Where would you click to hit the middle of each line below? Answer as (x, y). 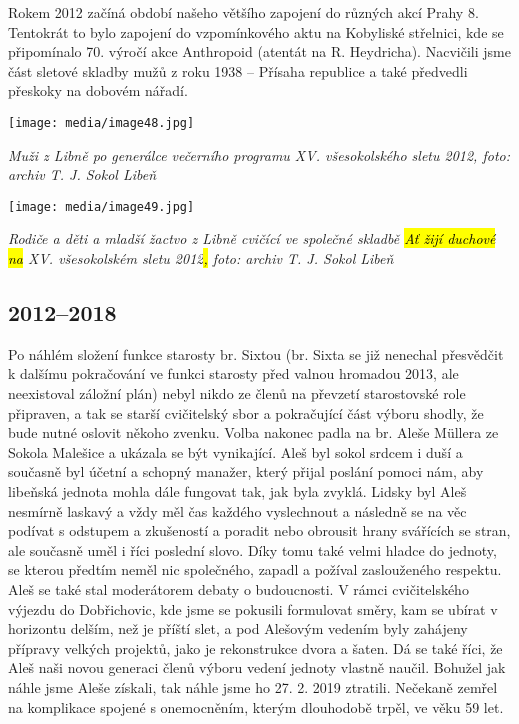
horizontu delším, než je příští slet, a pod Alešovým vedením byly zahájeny (238, 628)
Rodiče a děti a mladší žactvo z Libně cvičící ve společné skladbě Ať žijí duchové (252, 238)
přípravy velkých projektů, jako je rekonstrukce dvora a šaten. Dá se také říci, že (255, 647)
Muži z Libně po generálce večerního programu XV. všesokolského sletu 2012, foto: (259, 154)
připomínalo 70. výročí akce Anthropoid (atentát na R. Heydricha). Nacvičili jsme (259, 51)
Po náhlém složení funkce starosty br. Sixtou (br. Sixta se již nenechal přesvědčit (256, 353)
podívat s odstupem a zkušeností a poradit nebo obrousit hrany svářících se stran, (259, 530)
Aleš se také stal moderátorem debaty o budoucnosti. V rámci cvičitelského (238, 588)
